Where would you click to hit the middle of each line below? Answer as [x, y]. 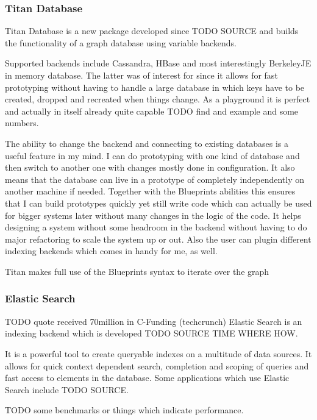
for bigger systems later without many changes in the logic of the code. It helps [153, 215]
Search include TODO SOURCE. [67, 389]
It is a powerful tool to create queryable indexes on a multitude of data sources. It [158, 353]
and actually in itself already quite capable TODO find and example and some [152, 111]
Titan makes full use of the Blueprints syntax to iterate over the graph [137, 271]
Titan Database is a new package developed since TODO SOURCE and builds [152, 31]
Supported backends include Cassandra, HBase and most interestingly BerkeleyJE [158, 63]
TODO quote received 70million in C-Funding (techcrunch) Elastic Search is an [154, 321]
